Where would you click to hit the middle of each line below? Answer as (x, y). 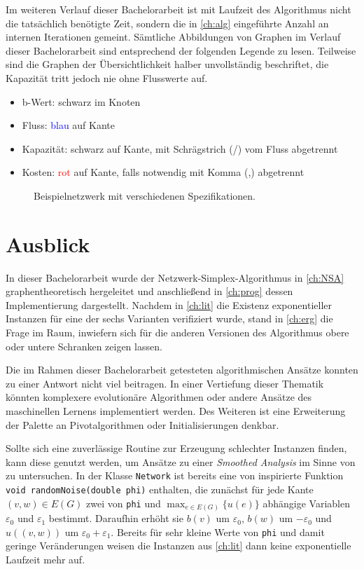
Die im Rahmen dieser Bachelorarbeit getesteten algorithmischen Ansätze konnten (182, 370)
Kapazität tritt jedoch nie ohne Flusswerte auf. (107, 77)
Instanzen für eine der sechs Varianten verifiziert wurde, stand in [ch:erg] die (169, 318)
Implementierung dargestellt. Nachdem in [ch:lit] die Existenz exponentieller (169, 304)
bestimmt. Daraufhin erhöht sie (116, 518)
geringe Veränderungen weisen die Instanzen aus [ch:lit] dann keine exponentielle (178, 546)
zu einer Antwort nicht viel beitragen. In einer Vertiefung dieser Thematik (165, 383)
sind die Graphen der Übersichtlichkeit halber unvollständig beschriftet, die (167, 64)
